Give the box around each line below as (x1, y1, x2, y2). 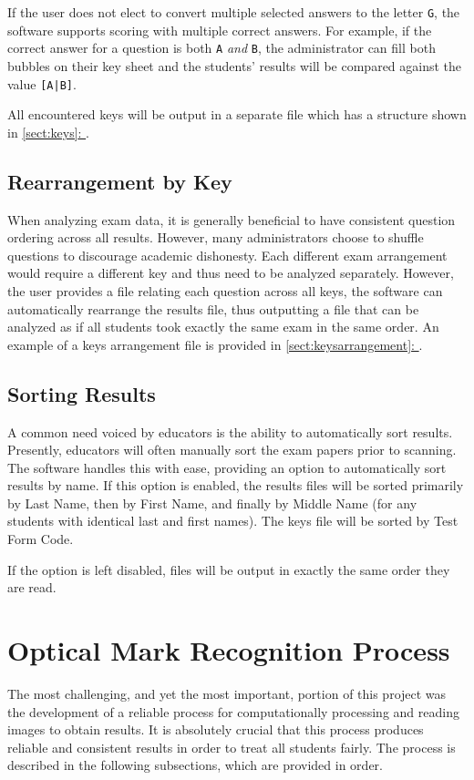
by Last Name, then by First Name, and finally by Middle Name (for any (7, 493, 417, 512)
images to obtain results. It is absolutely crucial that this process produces (7, 720, 424, 739)
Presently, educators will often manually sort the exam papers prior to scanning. (7, 440, 457, 459)
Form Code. (7, 529, 74, 549)
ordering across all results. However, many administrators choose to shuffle (7, 228, 424, 247)
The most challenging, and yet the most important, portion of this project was (7, 683, 447, 703)
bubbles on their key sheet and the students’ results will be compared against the (7, 56, 462, 75)
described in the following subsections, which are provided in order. (7, 755, 383, 775)
